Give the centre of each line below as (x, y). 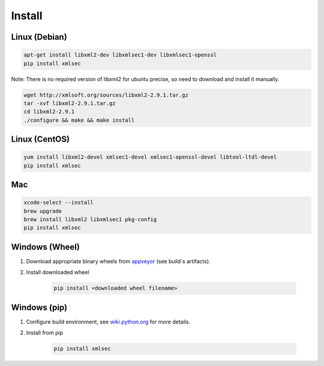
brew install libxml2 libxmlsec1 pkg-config (90, 220)
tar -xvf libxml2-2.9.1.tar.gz (70, 103)
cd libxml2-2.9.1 (49, 112)
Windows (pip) (39, 307)
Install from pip (44, 333)
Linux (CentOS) (40, 139)
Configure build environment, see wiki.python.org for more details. (108, 322)
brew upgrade (43, 211)
